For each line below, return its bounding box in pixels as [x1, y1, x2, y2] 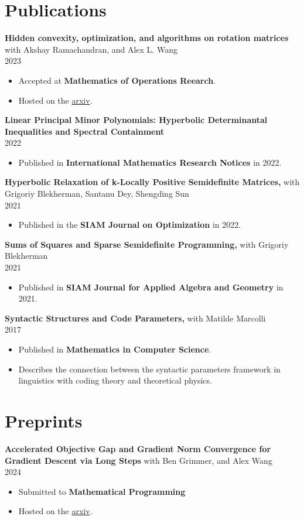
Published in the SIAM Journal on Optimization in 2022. [18, 218, 241, 231]
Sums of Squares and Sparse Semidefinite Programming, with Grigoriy [5, 238, 289, 250]
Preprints [5, 408, 83, 432]
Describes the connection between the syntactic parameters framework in [18, 362, 281, 375]
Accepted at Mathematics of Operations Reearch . [18, 74, 216, 86]
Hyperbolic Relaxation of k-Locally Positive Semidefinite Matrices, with [5, 176, 300, 188]
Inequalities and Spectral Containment [5, 125, 165, 137]
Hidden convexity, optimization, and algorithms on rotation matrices [5, 32, 289, 44]
